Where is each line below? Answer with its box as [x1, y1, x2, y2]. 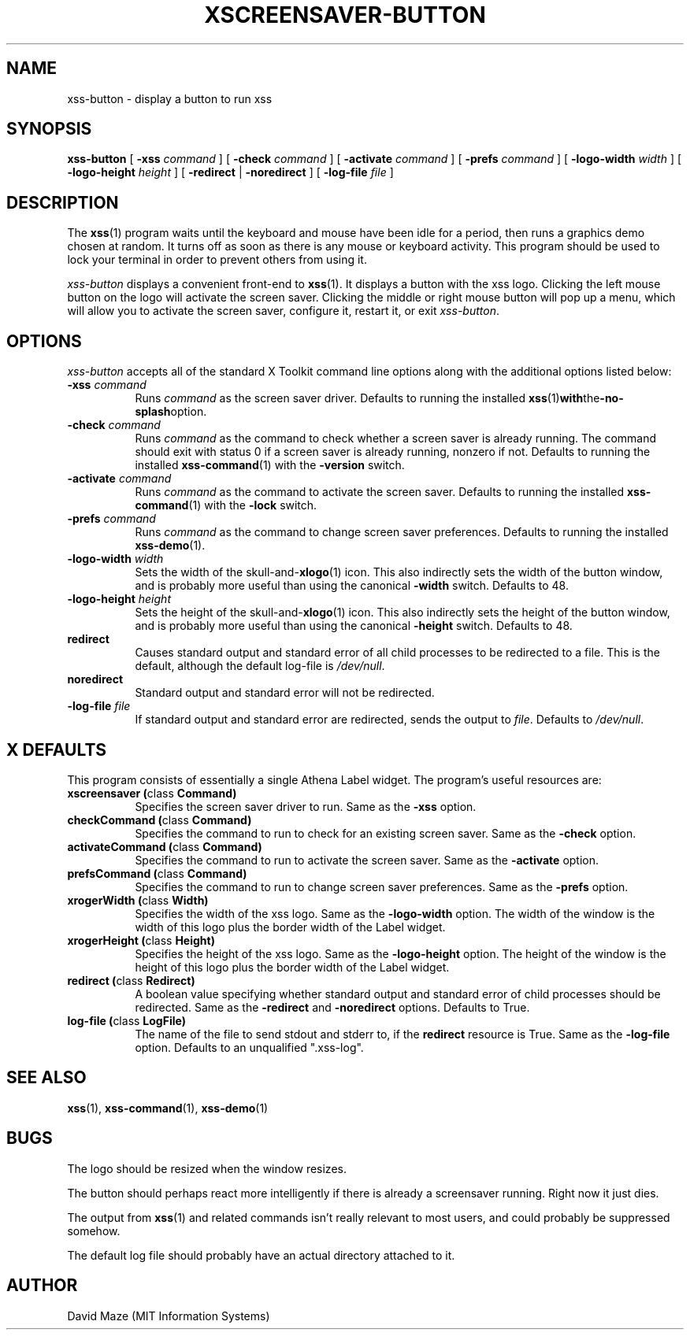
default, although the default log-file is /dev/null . [135, 659, 385, 673]
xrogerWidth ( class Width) [67, 893, 209, 907]
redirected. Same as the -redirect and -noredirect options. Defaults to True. [135, 1000, 530, 1014]
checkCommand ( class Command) [67, 812, 252, 827]
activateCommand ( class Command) [67, 839, 262, 853]
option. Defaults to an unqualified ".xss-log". [135, 1040, 364, 1054]
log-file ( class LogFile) [67, 1013, 186, 1027]
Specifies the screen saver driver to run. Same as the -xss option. [135, 799, 477, 813]
